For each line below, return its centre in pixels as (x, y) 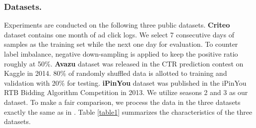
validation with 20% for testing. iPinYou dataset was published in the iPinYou (125, 82)
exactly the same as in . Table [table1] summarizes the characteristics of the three (128, 112)
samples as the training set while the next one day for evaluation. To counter (121, 44)
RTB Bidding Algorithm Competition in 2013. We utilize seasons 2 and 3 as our (126, 92)
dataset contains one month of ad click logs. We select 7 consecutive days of (119, 34)
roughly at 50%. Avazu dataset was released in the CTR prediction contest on (124, 63)
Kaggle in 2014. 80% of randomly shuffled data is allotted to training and (116, 73)
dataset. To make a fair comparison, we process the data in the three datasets (122, 102)
